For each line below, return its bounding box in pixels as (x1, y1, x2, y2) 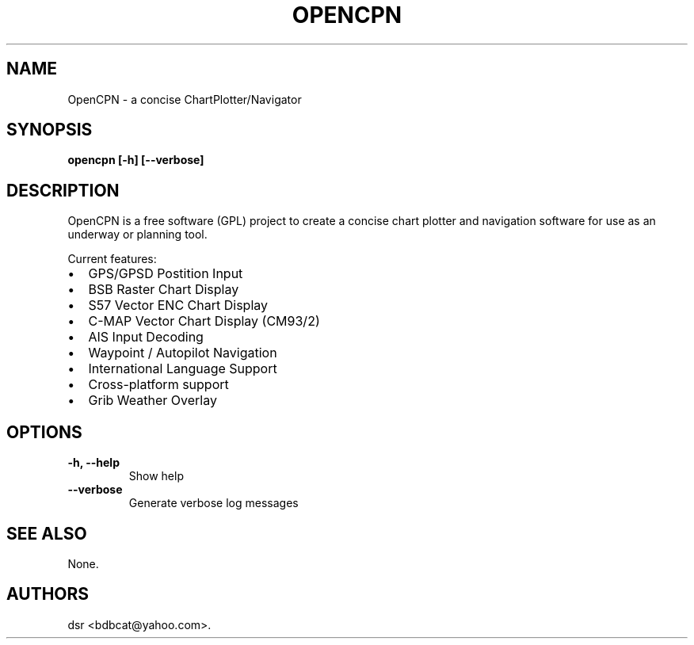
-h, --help (67, 456, 120, 470)
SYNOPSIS (6, 120, 93, 140)
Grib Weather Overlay (88, 392, 217, 409)
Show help (128, 469, 184, 483)
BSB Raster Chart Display (88, 281, 239, 298)
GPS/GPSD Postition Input (88, 265, 243, 282)
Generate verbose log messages (128, 496, 299, 510)
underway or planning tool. (67, 227, 208, 242)
